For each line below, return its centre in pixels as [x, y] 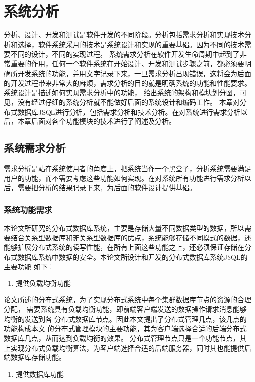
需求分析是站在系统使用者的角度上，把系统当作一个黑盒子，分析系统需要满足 [127, 168]
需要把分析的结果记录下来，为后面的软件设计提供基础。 [107, 188]
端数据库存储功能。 [35, 357]
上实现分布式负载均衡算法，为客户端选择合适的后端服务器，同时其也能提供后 [127, 347]
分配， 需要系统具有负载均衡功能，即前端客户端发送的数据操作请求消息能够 [125, 309]
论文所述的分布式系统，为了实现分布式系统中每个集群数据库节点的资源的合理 [127, 299]
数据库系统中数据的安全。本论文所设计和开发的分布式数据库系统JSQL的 [132, 257]
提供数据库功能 [39, 373]
